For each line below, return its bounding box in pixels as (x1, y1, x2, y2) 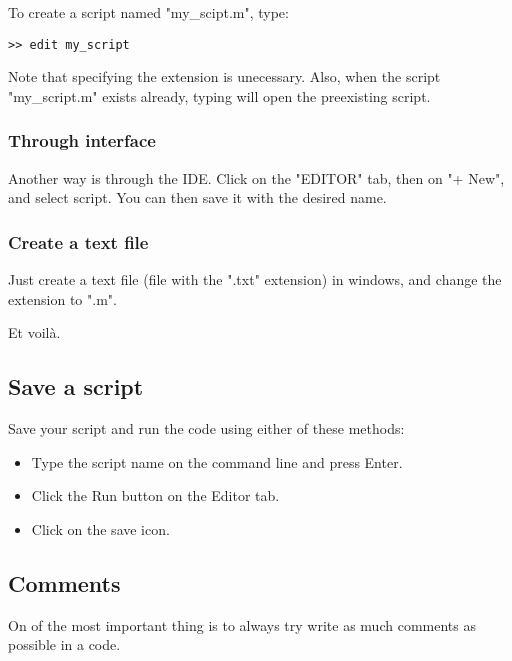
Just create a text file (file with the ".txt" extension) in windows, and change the (8, 269, 502, 290)
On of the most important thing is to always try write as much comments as (8, 614, 476, 635)
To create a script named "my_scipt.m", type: (8, 2, 289, 22)
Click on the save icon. (31, 518, 170, 539)
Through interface (8, 128, 156, 153)
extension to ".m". (8, 288, 117, 309)
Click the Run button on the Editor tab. (31, 485, 280, 506)
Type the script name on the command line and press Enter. (31, 451, 403, 472)
